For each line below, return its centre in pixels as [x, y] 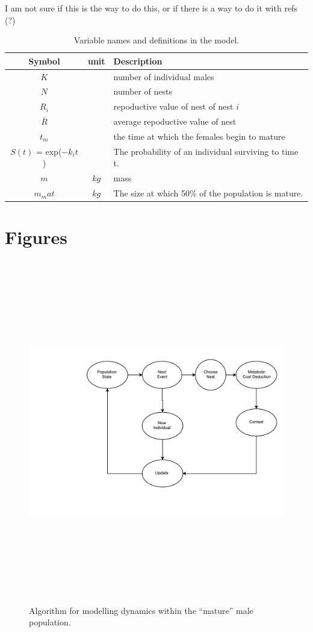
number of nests [143, 91]
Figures [36, 237]
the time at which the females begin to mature [199, 136]
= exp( [49, 151]
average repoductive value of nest [175, 121]
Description [138, 61]
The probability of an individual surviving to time [206, 151]
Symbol [44, 61]
